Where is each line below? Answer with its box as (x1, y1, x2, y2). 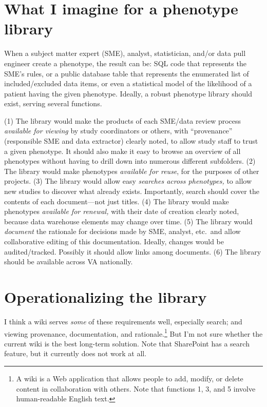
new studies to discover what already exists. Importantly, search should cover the (4, 186, 259, 197)
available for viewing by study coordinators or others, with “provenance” (4, 125, 233, 136)
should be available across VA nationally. (4, 256, 133, 267)
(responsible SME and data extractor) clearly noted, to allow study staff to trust (4, 135, 258, 146)
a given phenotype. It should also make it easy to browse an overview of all (4, 145, 241, 156)
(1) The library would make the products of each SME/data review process (4, 115, 241, 126)
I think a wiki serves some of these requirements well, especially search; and (4, 316, 242, 326)
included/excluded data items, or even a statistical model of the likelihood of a (4, 78, 252, 89)
